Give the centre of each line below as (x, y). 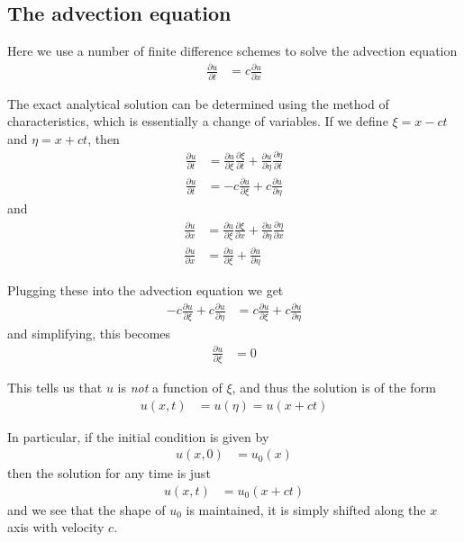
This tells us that (55, 387)
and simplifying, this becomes (89, 333)
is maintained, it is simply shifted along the (306, 509)
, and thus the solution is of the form (334, 387)
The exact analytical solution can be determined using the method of (198, 103)
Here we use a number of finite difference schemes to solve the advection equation (232, 51)
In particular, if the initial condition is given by (138, 436)
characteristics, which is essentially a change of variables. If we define (198, 121)
